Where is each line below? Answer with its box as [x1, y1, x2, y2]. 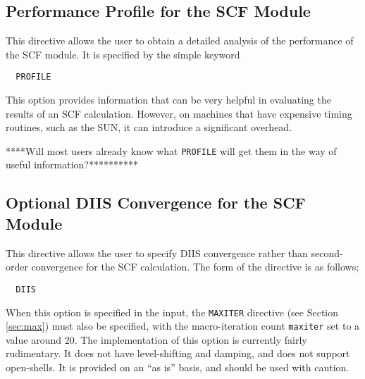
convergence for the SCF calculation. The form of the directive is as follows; [31, 259, 359, 274]
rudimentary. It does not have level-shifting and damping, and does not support [6, 346, 350, 361]
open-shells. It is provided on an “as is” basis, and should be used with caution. [6, 360, 349, 375]
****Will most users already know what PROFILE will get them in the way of [6, 143, 337, 158]
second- [311, 245, 343, 260]
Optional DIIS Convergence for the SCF [6, 192, 306, 213]
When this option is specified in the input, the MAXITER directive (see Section [6, 304, 339, 319]
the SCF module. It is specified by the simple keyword [6, 46, 240, 61]
